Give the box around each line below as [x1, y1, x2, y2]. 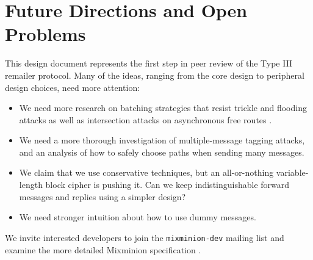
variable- [276, 166, 309, 179]
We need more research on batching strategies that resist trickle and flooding [19, 101, 307, 114]
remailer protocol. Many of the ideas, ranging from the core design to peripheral [5, 68, 304, 81]
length [19, 178, 43, 191]
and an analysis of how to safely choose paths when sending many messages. [19, 145, 304, 158]
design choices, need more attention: [5, 81, 140, 93]
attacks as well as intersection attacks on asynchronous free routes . [19, 113, 272, 126]
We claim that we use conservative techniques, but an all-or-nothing [19, 166, 274, 179]
